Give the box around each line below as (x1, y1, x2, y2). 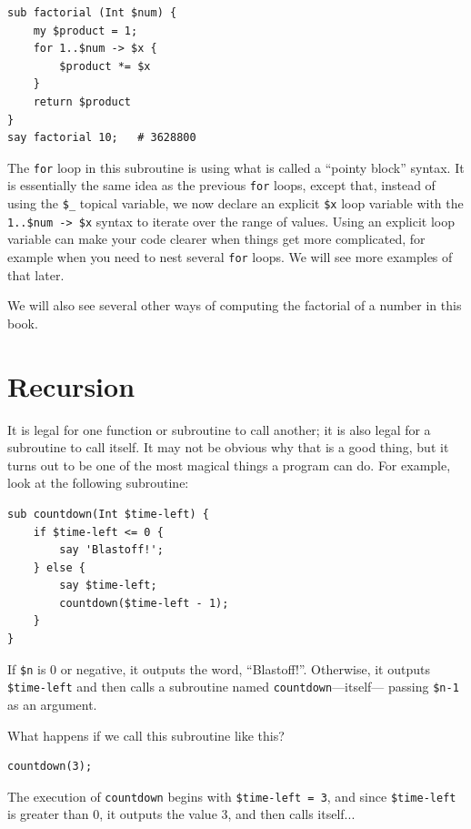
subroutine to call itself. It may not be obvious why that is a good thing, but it (7, 438, 449, 457)
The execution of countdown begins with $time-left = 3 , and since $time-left (7, 786, 456, 805)
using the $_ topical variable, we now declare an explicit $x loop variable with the (7, 194, 464, 213)
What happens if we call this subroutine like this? (7, 725, 285, 744)
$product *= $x (59, 59, 151, 73)
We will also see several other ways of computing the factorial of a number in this (7, 296, 462, 315)
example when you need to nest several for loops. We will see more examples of (7, 247, 453, 266)
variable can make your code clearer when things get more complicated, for (7, 229, 426, 248)
